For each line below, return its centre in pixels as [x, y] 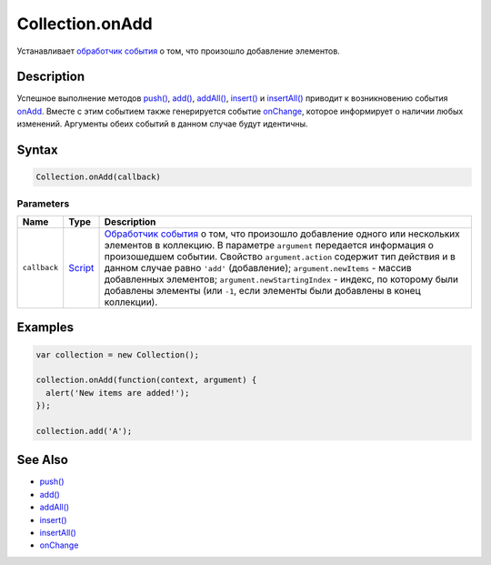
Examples [45, 328]
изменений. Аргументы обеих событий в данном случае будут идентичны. [162, 124]
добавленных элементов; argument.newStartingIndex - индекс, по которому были [281, 279]
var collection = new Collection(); [118, 354]
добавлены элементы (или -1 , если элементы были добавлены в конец [262, 290]
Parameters [43, 203]
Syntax [37, 150]
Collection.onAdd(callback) [98, 177]
